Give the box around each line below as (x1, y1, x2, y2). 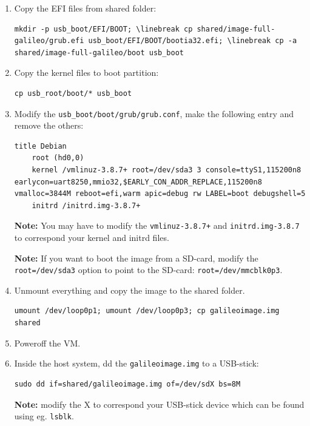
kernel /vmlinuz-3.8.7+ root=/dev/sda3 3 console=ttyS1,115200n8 (32, 166, 302, 174)
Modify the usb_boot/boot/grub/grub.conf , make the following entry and (14, 107, 294, 120)
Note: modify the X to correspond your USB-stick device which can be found (14, 397, 305, 410)
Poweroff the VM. (14, 336, 81, 349)
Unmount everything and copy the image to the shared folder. (14, 283, 245, 296)
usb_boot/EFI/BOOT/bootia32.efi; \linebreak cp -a (88, 36, 297, 46)
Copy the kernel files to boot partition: (14, 66, 159, 79)
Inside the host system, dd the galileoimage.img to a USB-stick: (14, 357, 259, 370)
